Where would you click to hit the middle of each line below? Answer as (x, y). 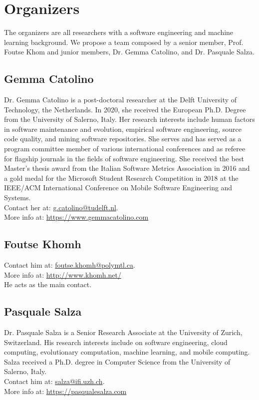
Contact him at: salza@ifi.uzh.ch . (54, 381)
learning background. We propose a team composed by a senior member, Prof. (124, 42)
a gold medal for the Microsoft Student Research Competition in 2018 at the (121, 178)
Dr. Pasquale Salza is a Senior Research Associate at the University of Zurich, (123, 332)
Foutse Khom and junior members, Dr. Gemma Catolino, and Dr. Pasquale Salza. (129, 52)
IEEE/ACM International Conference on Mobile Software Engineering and (118, 188)
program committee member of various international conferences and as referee (125, 149)
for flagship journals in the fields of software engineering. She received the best (124, 158)
